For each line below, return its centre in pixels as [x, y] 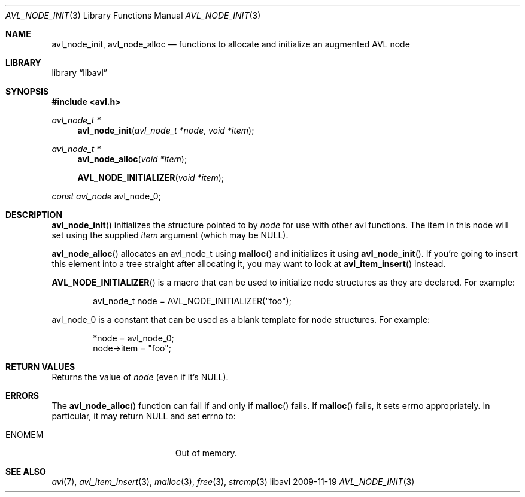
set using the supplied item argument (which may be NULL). [170, 235]
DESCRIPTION [34, 215]
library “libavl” [79, 73]
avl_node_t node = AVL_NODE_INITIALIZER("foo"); [192, 301]
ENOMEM [25, 434]
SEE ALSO [26, 472]
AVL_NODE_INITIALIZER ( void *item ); [151, 178]
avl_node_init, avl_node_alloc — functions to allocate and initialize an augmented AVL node [231, 44]
